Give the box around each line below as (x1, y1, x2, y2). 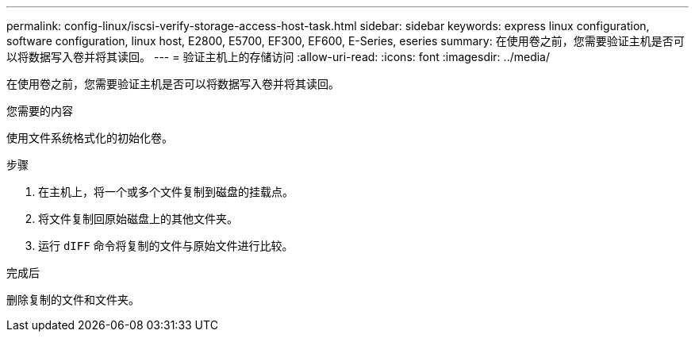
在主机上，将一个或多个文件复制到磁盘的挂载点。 (38, 185, 294, 198)
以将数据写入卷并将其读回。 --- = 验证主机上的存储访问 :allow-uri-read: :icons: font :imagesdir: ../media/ (6, 50, 551, 63)
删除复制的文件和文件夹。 (6, 293, 140, 306)
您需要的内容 (6, 104, 73, 117)
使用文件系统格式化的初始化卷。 (6, 131, 173, 144)
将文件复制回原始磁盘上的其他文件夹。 (38, 212, 238, 225)
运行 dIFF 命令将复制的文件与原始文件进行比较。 (38, 239, 294, 252)
